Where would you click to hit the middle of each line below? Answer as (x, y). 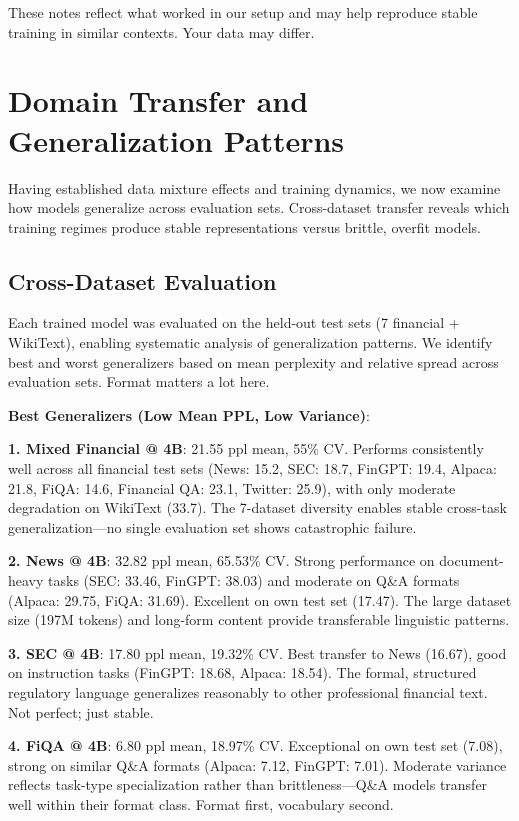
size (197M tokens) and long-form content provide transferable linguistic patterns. (259, 619)
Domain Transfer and (158, 100)
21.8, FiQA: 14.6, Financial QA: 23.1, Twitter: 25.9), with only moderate (232, 487)
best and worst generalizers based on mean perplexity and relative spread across (253, 361)
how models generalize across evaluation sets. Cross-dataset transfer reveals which (259, 207)
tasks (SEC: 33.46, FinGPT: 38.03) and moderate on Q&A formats (254, 580)
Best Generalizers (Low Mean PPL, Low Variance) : (189, 414)
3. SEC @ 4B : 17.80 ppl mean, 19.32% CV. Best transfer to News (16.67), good (257, 652)
